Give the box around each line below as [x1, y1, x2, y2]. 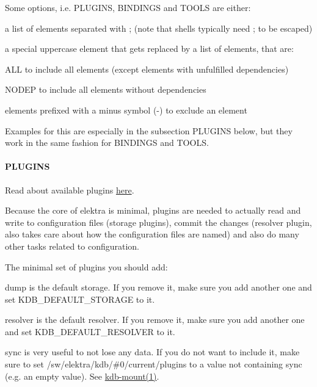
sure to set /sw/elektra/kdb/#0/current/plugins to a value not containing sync [5, 358, 302, 371]
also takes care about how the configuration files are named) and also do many [5, 228, 299, 241]
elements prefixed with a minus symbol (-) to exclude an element [5, 103, 247, 116]
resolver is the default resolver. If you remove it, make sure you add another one [5, 313, 305, 326]
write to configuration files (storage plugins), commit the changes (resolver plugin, [5, 215, 312, 228]
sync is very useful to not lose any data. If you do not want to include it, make [5, 345, 300, 358]
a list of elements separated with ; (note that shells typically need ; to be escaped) [5, 21, 313, 34]
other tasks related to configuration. [5, 239, 140, 252]
